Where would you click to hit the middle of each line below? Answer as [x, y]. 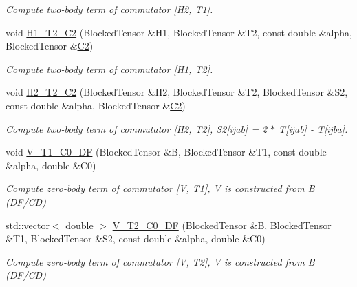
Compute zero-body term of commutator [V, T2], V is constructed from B [160, 261]
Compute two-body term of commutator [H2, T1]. [109, 9]
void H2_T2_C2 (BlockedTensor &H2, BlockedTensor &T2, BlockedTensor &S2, [177, 92]
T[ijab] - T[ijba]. [313, 128]
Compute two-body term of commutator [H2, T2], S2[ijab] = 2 [137, 128]
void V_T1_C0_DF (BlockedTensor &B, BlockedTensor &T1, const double [166, 152]
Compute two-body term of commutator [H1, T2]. [109, 68]
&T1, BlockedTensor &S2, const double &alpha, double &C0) [136, 238]
